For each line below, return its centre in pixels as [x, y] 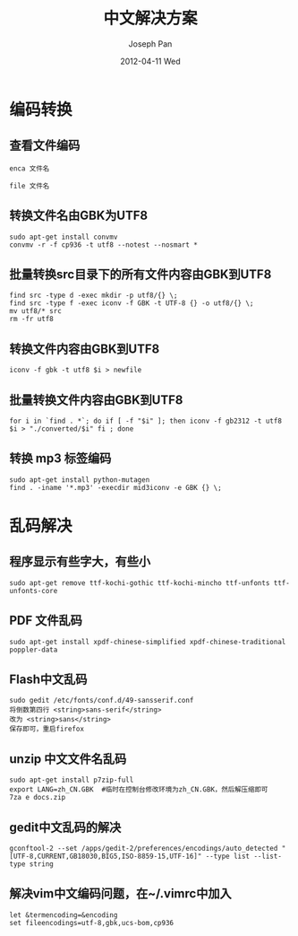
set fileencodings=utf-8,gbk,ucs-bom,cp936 [92, 923]
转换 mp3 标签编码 [60, 459]
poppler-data [34, 650]
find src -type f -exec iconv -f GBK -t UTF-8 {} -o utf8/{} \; [132, 303]
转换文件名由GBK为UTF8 [79, 216]
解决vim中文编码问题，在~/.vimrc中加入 [120, 894]
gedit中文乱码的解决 [65, 827]
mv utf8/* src [36, 311]
